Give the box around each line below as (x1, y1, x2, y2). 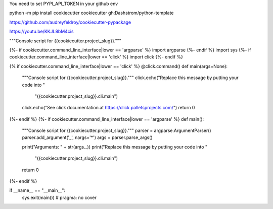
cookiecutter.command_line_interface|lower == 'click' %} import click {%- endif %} (9, 54, 184, 60)
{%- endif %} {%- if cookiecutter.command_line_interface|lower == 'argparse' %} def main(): (9, 116, 204, 122)
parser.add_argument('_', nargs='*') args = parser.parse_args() (22, 134, 153, 141)
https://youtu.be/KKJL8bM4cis (9, 28, 74, 35)
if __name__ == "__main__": (9, 187, 66, 193)
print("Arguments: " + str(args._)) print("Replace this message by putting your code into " (22, 144, 208, 150)
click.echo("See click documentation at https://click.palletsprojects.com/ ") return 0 (22, 105, 195, 111)
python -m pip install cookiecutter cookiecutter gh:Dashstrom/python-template (9, 10, 174, 16)
